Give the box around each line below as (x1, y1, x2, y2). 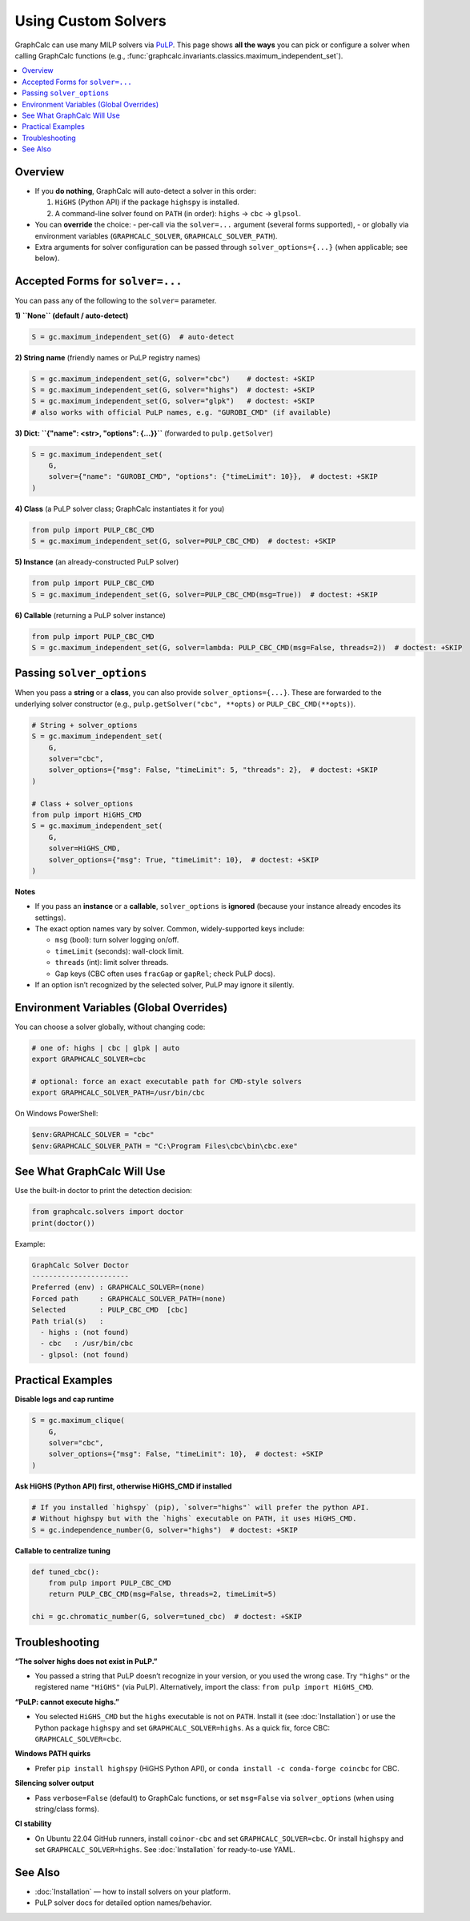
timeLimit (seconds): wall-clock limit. (54, 946, 184, 956)
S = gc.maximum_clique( (31, 1416, 126, 1425)
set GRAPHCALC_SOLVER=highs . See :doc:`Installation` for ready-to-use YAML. (34, 1845, 295, 1855)
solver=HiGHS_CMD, (48, 844, 121, 853)
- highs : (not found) (40, 1328, 130, 1337)
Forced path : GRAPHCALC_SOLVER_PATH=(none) (31, 1294, 227, 1303)
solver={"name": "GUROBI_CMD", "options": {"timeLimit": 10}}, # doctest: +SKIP (48, 472, 378, 481)
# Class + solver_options (31, 799, 134, 808)
